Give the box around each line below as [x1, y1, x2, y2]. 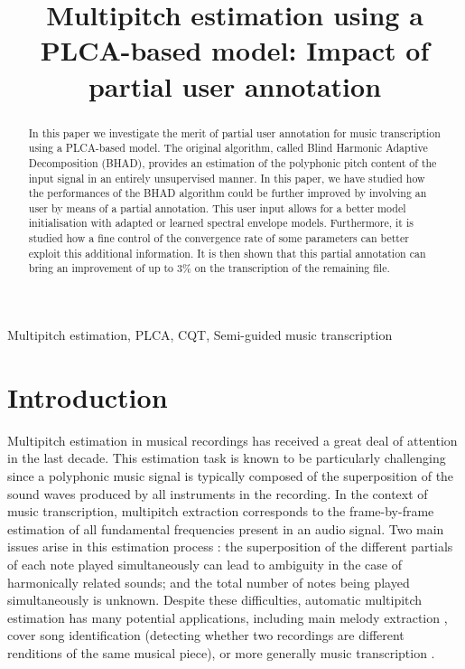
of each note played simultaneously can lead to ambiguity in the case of [7, 554, 402, 573]
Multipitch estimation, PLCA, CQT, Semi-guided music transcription [7, 325, 393, 344]
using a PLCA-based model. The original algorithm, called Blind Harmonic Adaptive [28, 140, 428, 155]
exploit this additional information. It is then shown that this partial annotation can [28, 245, 426, 260]
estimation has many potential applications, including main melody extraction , [7, 608, 448, 627]
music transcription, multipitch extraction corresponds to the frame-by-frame [7, 502, 434, 521]
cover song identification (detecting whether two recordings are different [7, 626, 405, 645]
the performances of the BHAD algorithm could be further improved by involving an [28, 185, 427, 201]
